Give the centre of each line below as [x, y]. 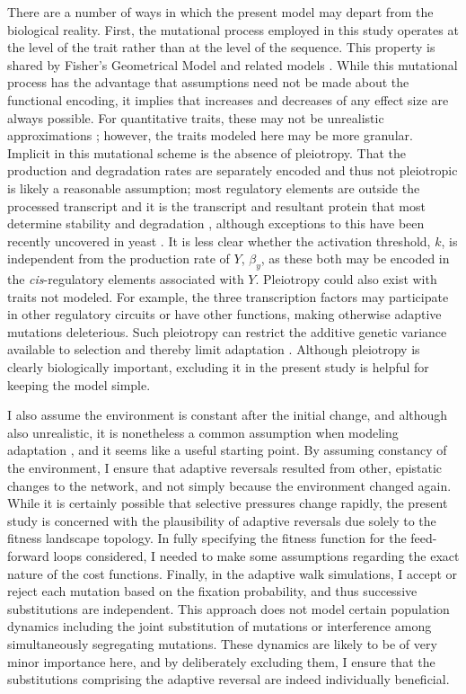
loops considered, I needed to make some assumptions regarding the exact [256, 556]
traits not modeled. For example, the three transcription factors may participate [228, 296]
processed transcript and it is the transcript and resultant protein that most [216, 205]
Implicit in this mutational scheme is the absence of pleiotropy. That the [207, 152]
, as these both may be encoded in [355, 258]
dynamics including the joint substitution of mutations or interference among [220, 626]
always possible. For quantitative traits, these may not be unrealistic [196, 117]
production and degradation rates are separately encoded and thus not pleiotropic [233, 170]
